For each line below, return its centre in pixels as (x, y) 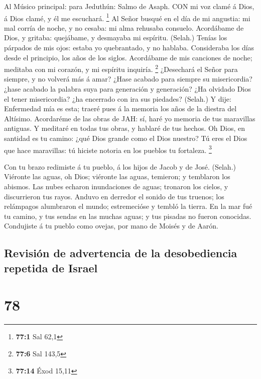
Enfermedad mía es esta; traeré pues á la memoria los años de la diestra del (120, 108)
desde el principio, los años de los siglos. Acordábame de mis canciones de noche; (128, 57)
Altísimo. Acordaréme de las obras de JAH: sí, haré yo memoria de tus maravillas (130, 118)
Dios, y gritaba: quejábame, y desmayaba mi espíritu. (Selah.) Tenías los (116, 37)
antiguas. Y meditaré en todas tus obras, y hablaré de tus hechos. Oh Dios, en (124, 128)
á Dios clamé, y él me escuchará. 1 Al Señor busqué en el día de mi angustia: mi (127, 17)
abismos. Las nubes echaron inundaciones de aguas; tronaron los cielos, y (116, 186)
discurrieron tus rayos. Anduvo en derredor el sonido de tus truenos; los (114, 196)
